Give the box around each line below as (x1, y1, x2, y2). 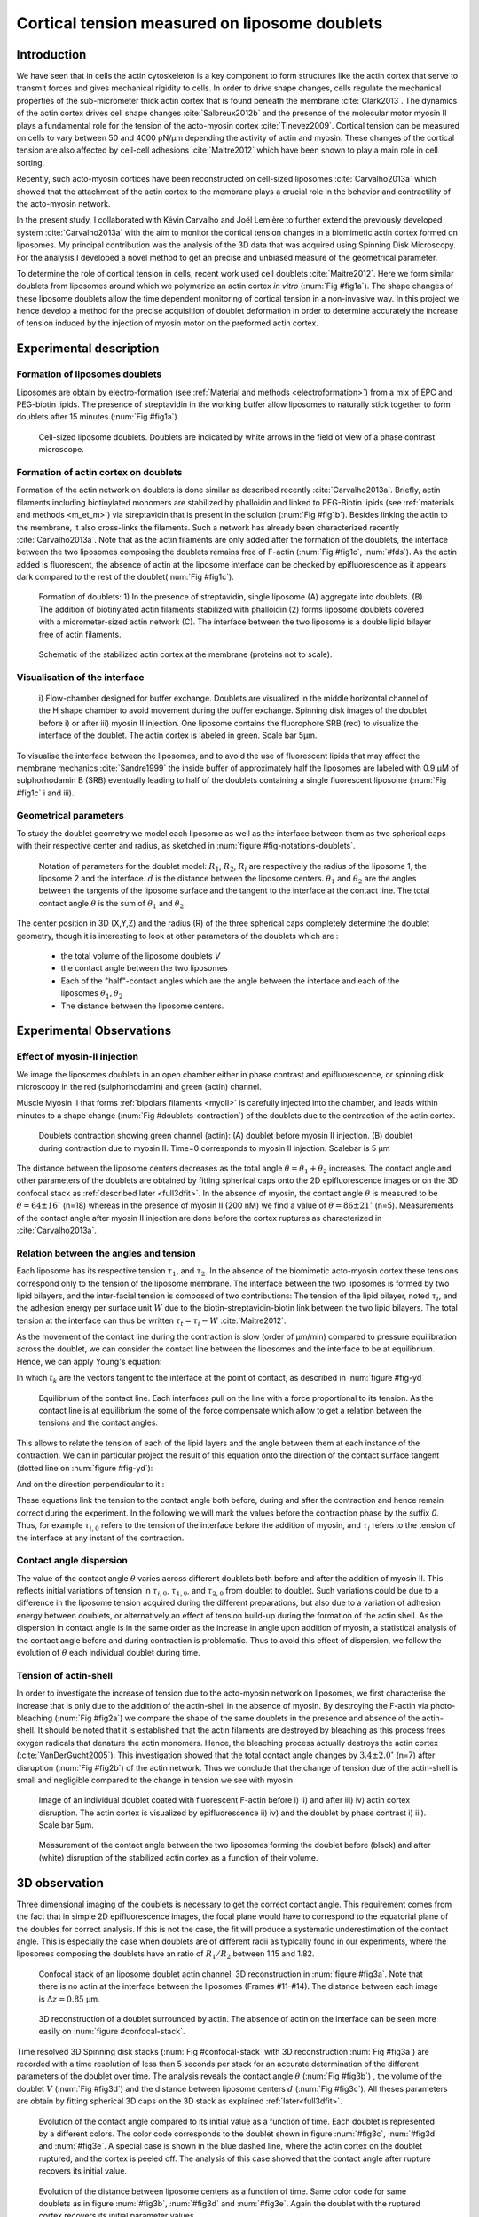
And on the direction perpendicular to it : (16, 1479, 165, 1489)
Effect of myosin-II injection (16, 1051, 139, 1063)
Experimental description (16, 341, 160, 356)
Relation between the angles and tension (16, 1247, 196, 1259)
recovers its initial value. (38, 2166, 128, 2176)
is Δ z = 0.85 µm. (38, 1994, 100, 2004)
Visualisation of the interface (16, 670, 145, 683)
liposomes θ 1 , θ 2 (60, 988, 123, 1000)
